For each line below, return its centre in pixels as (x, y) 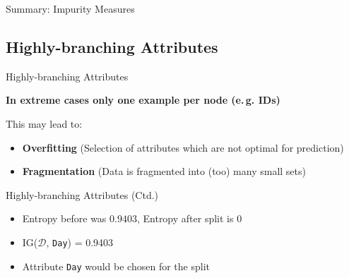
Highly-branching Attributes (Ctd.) (82, 194)
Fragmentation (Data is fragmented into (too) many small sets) (164, 171)
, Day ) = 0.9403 (80, 242)
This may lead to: (44, 123)
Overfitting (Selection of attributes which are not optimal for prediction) (183, 147)
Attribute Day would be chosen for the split (116, 266)
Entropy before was (64, 218)
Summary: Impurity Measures (70, 8)
